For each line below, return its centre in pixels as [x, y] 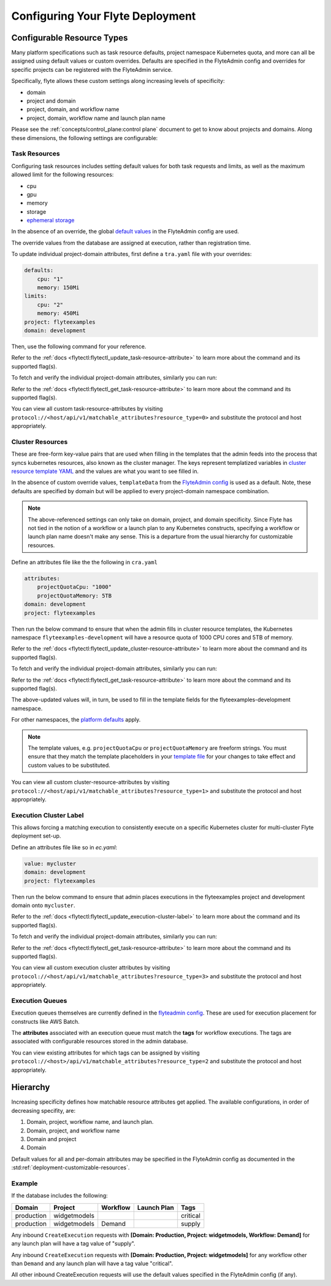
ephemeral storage [51, 220]
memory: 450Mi [58, 314]
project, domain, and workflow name [73, 109]
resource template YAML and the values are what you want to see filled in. [105, 471]
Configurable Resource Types [70, 38]
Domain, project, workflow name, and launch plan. [90, 1122]
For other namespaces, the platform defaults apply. [76, 720]
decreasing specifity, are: [44, 1110]
